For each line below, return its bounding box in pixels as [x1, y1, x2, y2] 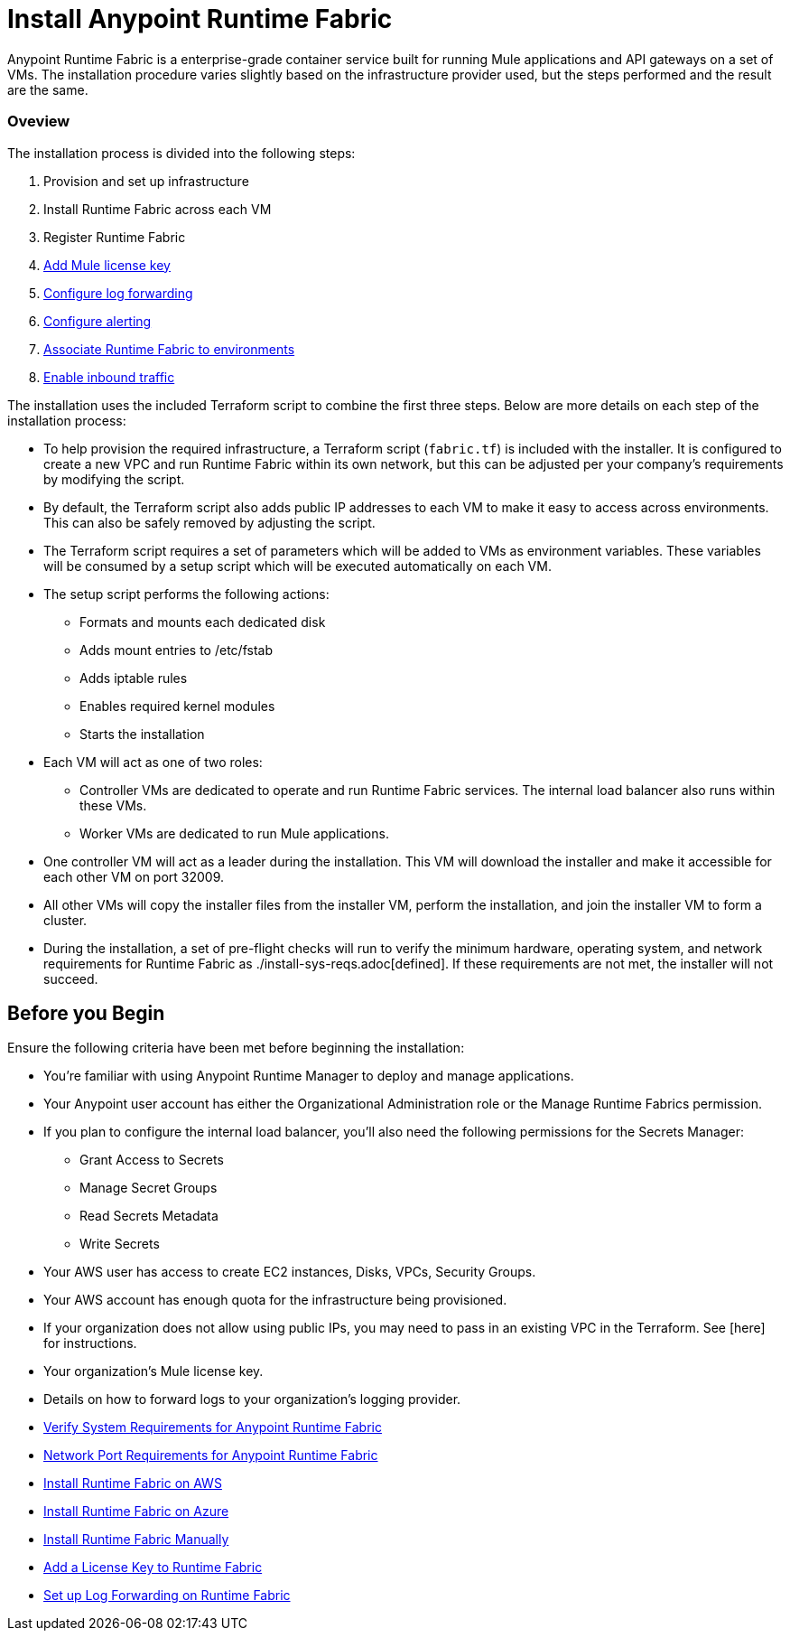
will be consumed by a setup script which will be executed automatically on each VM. [43, 557, 552, 574]
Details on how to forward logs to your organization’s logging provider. [43, 1391, 461, 1408]
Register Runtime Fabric [43, 229, 186, 245]
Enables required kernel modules [79, 697, 275, 714]
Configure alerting [43, 313, 152, 329]
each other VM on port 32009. [43, 868, 225, 885]
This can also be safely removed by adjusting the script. [43, 514, 376, 530]
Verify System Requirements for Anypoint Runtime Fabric [43, 1419, 382, 1436]
